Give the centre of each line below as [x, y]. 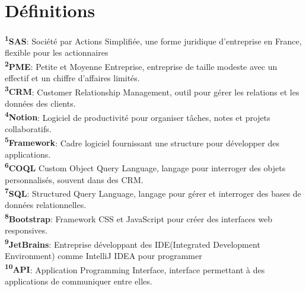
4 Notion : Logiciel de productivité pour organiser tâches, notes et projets [138, 116]
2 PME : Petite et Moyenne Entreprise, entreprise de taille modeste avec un [141, 65]
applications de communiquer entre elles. [79, 281]
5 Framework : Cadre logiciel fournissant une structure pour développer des [142, 142]
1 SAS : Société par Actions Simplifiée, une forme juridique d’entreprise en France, [153, 40]
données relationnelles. [46, 205]
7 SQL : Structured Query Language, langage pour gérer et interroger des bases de [153, 192]
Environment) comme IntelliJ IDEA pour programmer [103, 256]
